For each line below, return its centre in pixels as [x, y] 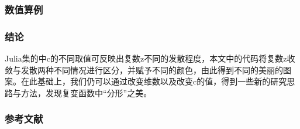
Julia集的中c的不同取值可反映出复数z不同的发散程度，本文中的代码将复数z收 [150, 58]
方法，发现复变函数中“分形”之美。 [86, 92]
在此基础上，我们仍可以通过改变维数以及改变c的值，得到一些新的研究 [154, 81]
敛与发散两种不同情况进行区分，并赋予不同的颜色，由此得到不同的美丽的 [144, 69]
